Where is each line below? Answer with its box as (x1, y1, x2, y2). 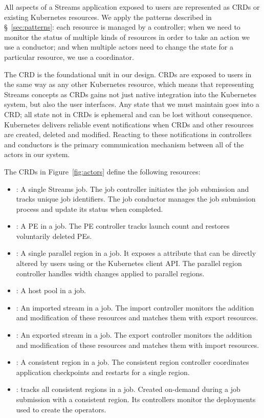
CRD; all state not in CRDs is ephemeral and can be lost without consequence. (4, 108, 253, 119)
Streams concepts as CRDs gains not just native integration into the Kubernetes (4, 89, 256, 99)
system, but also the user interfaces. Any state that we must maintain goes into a (4, 99, 259, 109)
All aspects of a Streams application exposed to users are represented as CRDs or (4, 2, 260, 12)
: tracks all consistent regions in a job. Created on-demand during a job (16, 384, 240, 394)
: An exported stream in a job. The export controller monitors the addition (16, 329, 252, 340)
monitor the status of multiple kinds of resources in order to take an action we (4, 31, 250, 42)
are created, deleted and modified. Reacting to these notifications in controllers (4, 129, 252, 140)
